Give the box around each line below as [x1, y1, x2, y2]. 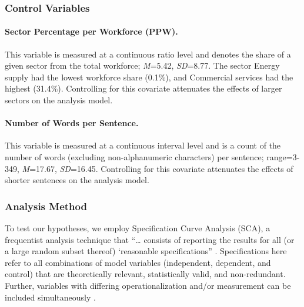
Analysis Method [5, 198, 87, 213]
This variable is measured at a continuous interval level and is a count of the [5, 139, 281, 151]
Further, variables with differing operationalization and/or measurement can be [5, 279, 291, 291]
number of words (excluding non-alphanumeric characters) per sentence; [5, 151, 264, 163]
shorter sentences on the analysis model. [5, 174, 149, 186]
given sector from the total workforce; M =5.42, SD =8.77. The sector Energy [5, 59, 280, 72]
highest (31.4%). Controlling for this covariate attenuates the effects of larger [5, 82, 282, 95]
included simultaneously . [5, 291, 96, 303]
